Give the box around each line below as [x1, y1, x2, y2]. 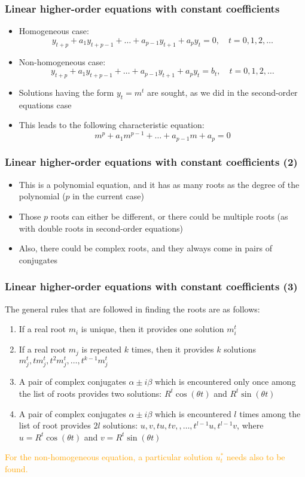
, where [237, 419, 264, 432]
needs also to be [226, 451, 285, 463]
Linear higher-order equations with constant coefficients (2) [5, 154, 298, 169]
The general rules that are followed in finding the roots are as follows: [5, 302, 260, 315]
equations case [19, 98, 72, 111]
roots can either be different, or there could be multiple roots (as [50, 209, 288, 222]
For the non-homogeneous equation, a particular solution [5, 451, 213, 463]
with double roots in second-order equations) [19, 221, 183, 234]
